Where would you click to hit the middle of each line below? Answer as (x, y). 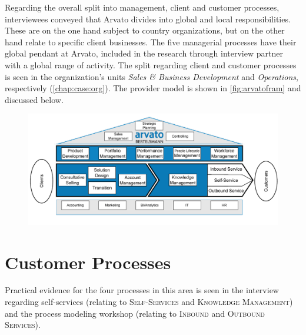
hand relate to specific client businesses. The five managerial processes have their (151, 42)
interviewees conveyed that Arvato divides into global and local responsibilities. (148, 19)
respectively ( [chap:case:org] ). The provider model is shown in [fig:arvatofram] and (153, 88)
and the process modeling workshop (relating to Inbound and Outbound (135, 313)
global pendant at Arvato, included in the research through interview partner (144, 53)
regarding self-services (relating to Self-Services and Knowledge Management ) (149, 302)
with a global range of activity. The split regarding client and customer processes (151, 64)
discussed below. (34, 99)
